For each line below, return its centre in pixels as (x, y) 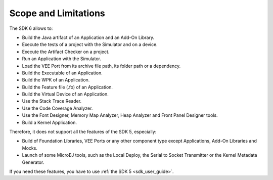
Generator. (33, 162)
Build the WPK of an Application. (56, 80)
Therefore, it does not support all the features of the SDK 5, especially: (83, 132)
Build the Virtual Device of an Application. (65, 94)
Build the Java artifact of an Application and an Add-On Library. (88, 37)
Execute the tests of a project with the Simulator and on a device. (90, 44)
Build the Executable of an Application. (62, 73)
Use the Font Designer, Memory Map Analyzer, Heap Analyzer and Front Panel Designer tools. (120, 115)
